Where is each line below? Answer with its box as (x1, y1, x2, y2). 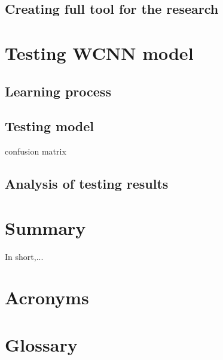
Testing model (5, 117, 94, 135)
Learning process (5, 81, 111, 100)
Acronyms (5, 285, 89, 310)
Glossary (5, 332, 78, 356)
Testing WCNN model (5, 40, 194, 65)
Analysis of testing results (5, 174, 169, 193)
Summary (5, 215, 86, 240)
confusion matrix (5, 145, 66, 158)
